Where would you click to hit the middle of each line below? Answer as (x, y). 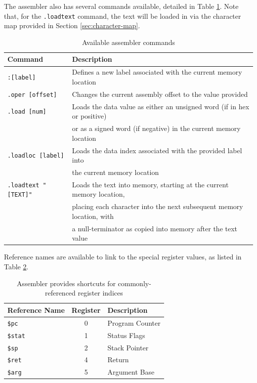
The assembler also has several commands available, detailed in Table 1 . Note (121, 6)
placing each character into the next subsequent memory (157, 206)
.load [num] (27, 112)
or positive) (89, 116)
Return (118, 360)
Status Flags (126, 335)
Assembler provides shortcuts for (66, 283)
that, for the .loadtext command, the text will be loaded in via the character (123, 16)
